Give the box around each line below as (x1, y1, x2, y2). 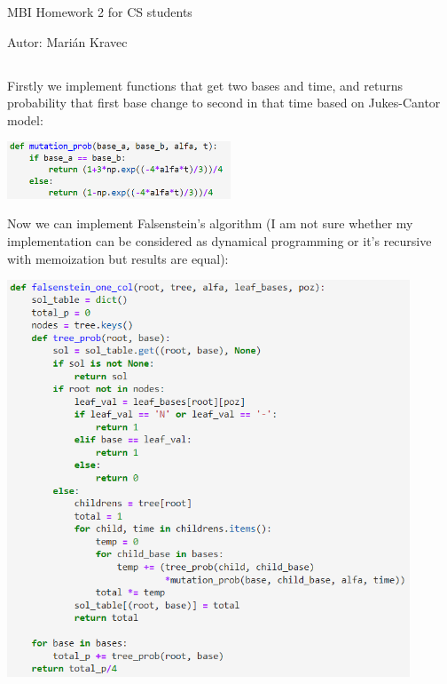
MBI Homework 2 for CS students (7, 3, 192, 20)
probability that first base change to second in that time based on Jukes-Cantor (7, 93, 441, 112)
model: (7, 110, 43, 129)
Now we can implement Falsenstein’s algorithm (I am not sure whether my (7, 214, 413, 233)
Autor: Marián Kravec (7, 32, 128, 51)
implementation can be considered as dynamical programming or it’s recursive (7, 232, 432, 251)
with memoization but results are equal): (7, 249, 229, 267)
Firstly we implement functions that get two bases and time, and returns (7, 76, 403, 94)
